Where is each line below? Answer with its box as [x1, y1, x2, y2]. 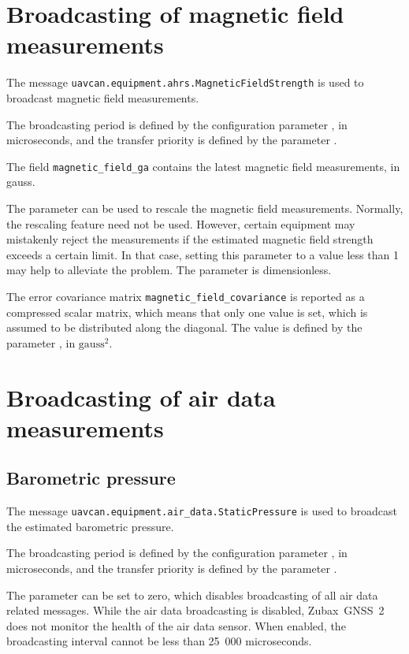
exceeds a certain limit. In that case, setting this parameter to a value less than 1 [6, 246, 399, 262]
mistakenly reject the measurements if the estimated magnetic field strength [6, 231, 374, 247]
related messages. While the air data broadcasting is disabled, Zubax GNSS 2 [6, 602, 385, 619]
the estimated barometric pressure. [6, 518, 174, 534]
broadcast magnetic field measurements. [6, 89, 199, 106]
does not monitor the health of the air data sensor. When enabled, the [6, 617, 346, 634]
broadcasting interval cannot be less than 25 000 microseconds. [6, 633, 312, 649]
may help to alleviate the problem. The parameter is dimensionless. [6, 262, 332, 278]
